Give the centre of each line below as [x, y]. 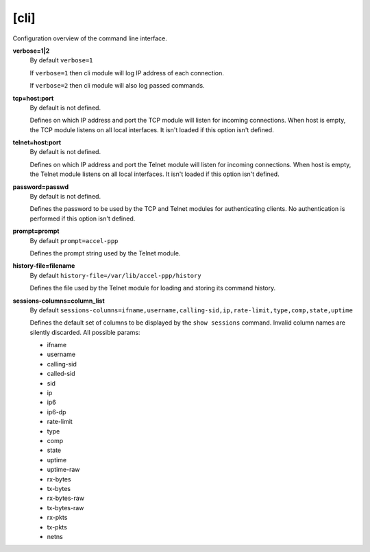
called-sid [61, 374]
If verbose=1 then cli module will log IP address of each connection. [127, 73]
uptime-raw [63, 470]
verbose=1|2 [31, 51]
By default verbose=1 [61, 60]
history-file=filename [44, 266]
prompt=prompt [36, 231]
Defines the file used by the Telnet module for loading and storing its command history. [153, 288]
